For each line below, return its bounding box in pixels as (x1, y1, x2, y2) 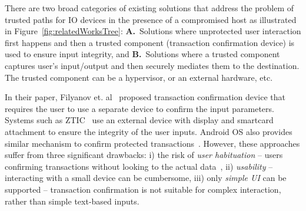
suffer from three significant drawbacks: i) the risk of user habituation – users (5, 149, 283, 161)
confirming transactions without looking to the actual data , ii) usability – (5, 160, 273, 172)
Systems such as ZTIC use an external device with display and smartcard (5, 114, 274, 126)
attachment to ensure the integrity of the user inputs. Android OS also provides (5, 125, 292, 137)
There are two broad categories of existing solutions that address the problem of (5, 2, 294, 14)
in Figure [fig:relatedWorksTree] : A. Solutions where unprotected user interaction (5, 25, 301, 37)
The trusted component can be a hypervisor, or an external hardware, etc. (5, 71, 273, 83)
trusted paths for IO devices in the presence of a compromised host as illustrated (5, 13, 297, 25)
